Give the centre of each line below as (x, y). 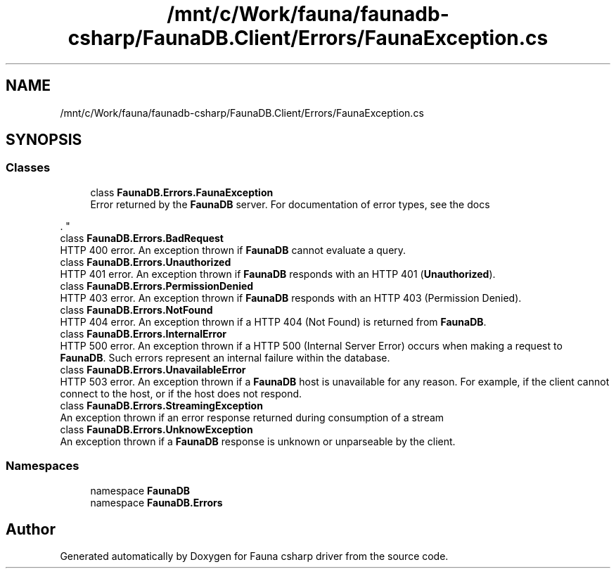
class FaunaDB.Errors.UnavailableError (153, 369)
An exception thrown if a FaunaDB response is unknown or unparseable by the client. (258, 441)
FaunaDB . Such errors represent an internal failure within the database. (225, 357)
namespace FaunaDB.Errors (156, 502)
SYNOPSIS (44, 140)
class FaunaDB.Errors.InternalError (143, 333)
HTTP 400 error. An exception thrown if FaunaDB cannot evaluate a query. (233, 250)
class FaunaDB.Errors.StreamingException (161, 405)
